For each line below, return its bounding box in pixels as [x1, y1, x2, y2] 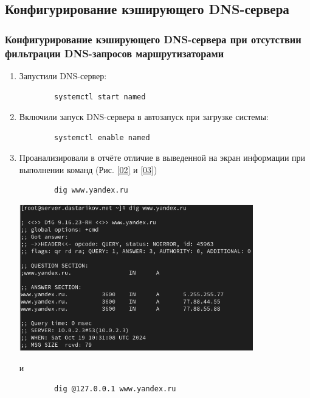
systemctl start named [54, 92, 146, 101]
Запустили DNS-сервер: [19, 69, 107, 82]
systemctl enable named [54, 133, 150, 142]
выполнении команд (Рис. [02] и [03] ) [19, 163, 157, 176]
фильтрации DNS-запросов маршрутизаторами [5, 45, 224, 60]
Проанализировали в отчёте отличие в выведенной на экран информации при [19, 151, 306, 164]
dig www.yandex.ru [54, 186, 128, 195]
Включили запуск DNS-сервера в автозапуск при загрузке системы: [19, 110, 269, 123]
